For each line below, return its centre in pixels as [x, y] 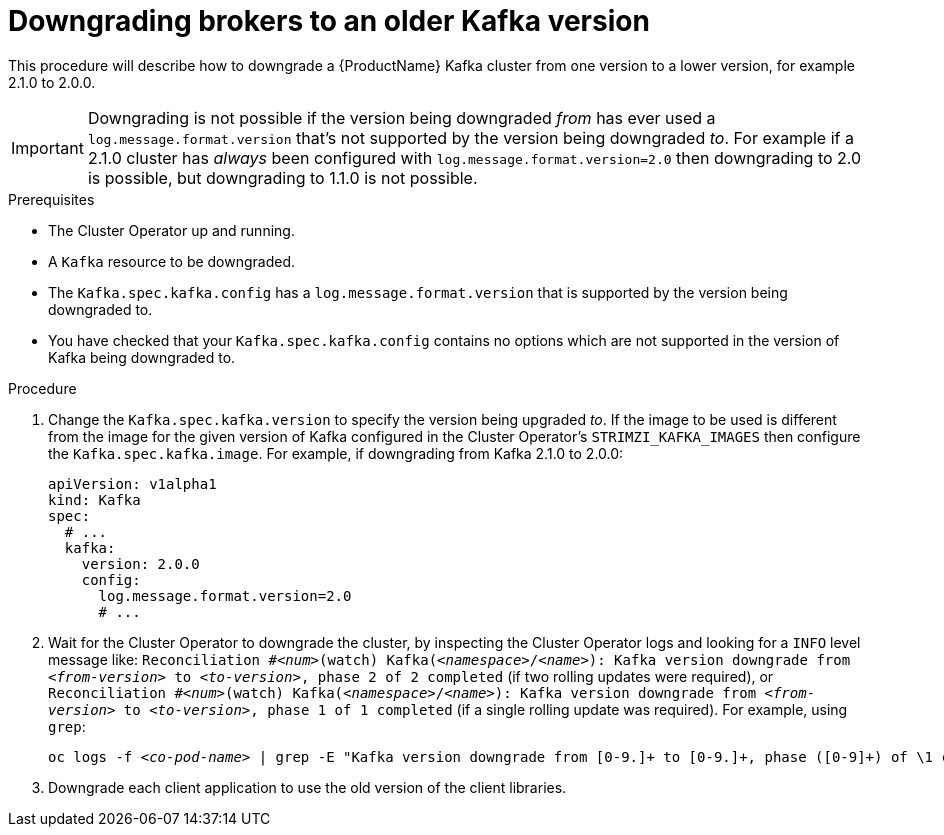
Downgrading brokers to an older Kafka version [329, 21]
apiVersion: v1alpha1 [132, 483]
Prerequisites [51, 199]
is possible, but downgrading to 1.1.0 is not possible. [282, 177]
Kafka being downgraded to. [142, 357]
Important [47, 147]
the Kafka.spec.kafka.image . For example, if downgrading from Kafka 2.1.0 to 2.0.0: [336, 453]
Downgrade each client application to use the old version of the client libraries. [307, 787]
